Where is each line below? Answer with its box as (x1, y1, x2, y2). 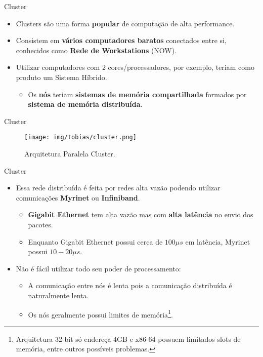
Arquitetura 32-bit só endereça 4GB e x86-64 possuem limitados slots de (16, 333, 241, 344)
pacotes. (28, 219, 53, 229)
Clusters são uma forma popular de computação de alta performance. (16, 18, 235, 28)
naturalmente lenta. (28, 290, 89, 300)
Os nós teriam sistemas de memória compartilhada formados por (28, 89, 247, 99)
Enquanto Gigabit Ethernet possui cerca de (28, 236, 163, 247)
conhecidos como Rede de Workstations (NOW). (16, 45, 177, 55)
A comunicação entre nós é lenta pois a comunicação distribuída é (28, 280, 232, 291)
